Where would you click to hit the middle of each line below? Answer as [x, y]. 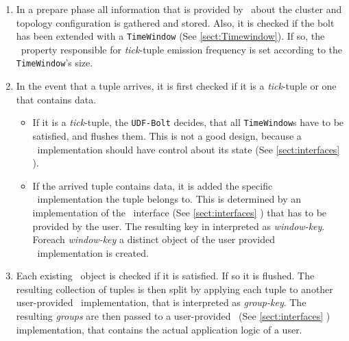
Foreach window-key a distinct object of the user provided [154, 239]
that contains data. [56, 99]
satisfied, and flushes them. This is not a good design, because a [167, 135]
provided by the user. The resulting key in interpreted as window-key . [179, 226]
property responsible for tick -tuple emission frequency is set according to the [181, 49]
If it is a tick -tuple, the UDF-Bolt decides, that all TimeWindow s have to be [188, 122]
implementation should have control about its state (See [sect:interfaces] [189, 149]
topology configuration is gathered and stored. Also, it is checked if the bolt [175, 22]
